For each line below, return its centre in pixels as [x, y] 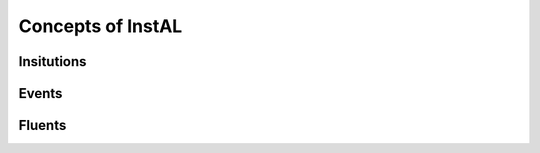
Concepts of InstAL [100, 26]
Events [40, 93]
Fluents [42, 125]
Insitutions [52, 61]
